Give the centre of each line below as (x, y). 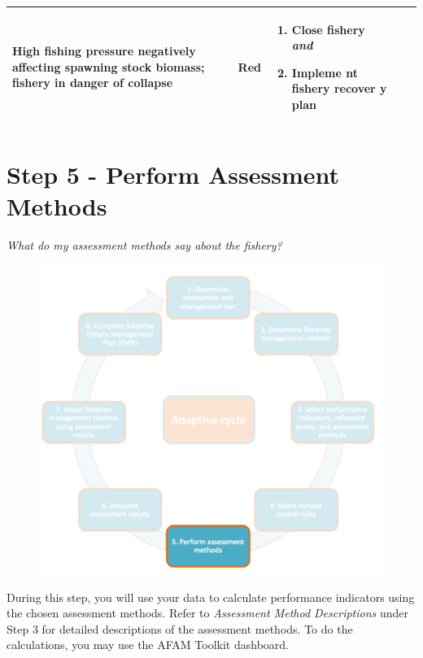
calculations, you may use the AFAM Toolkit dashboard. (148, 645)
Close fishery (328, 29)
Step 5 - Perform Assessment (173, 174)
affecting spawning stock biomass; (109, 66)
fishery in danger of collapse (93, 83)
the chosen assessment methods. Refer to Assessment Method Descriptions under (207, 613)
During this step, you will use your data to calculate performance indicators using (211, 597)
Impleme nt (325, 72)
